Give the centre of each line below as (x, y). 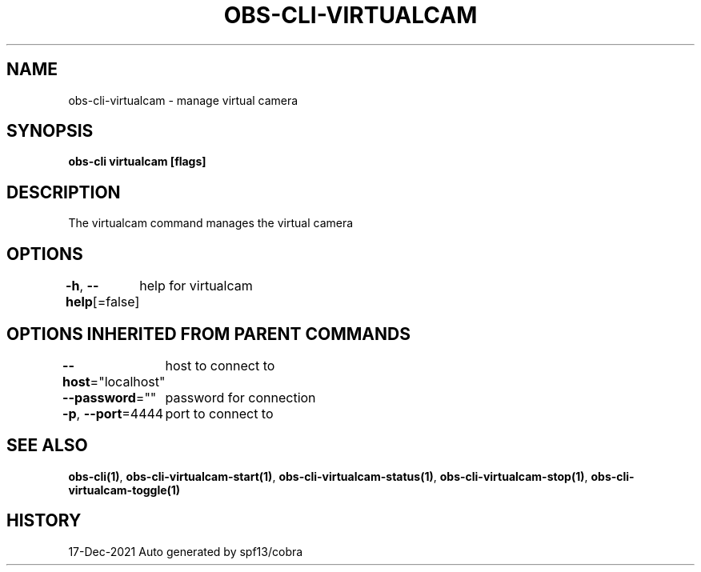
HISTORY (44, 521)
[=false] (116, 302)
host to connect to (220, 365)
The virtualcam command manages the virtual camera (211, 223)
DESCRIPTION (64, 192)
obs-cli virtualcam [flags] (137, 162)
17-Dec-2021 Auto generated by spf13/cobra (186, 551)
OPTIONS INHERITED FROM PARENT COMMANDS (208, 334)
